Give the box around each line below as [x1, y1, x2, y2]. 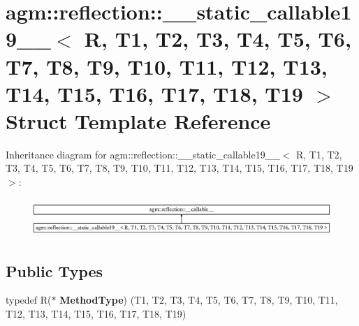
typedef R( [6, 292, 52, 307]
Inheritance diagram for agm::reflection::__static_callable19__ [6, 147, 280, 161]
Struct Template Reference [6, 106, 271, 135]
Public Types [6, 260, 103, 281]
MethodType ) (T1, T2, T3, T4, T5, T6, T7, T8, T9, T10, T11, [59, 292, 338, 307]
